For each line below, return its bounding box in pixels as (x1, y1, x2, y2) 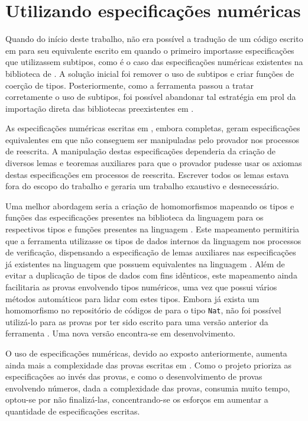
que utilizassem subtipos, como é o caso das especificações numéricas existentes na (5, 56, 303, 68)
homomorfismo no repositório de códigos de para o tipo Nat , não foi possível (5, 304, 281, 316)
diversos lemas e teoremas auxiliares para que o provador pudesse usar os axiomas (5, 157, 302, 169)
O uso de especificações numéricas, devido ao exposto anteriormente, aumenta (5, 347, 287, 360)
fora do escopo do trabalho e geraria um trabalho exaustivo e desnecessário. (5, 180, 279, 192)
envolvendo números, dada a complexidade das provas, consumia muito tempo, (5, 381, 290, 394)
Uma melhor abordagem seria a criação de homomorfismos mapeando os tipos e (5, 199, 294, 212)
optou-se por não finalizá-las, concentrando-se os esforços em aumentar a (5, 393, 268, 406)
